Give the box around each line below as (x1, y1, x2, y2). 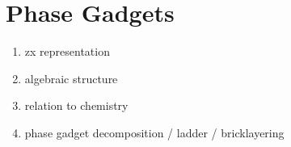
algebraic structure (24, 69, 118, 86)
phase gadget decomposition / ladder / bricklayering (24, 124, 285, 141)
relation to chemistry (24, 97, 129, 114)
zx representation (24, 43, 110, 60)
